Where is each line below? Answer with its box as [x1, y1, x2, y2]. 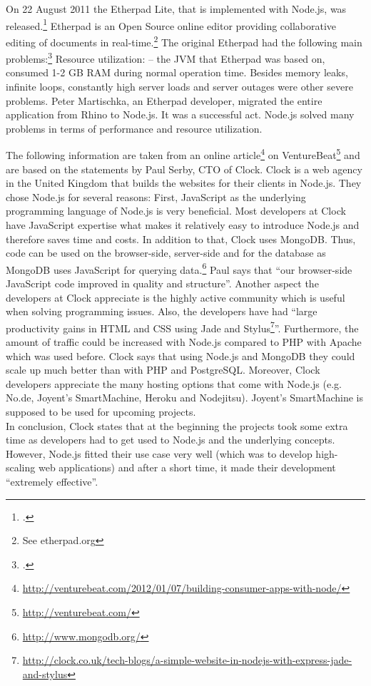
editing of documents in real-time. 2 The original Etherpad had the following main [6, 32, 362, 49]
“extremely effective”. [6, 473, 98, 488]
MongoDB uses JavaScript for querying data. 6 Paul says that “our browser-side [6, 260, 352, 277]
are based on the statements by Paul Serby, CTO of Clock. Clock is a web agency [6, 161, 362, 176]
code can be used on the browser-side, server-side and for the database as [6, 245, 326, 260]
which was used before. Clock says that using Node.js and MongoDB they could [6, 348, 355, 363]
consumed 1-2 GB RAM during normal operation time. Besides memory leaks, [6, 65, 348, 80]
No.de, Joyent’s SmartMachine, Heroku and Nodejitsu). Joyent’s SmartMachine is [6, 390, 363, 405]
